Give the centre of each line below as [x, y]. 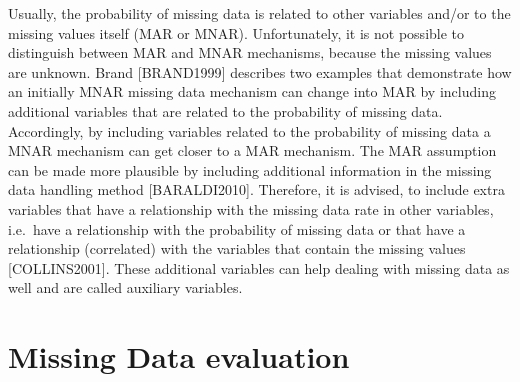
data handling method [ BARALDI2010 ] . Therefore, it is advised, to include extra [256, 189]
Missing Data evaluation [179, 356]
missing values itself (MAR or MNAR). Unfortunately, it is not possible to [236, 32]
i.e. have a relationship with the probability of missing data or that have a [237, 228]
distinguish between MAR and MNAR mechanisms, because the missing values [250, 52]
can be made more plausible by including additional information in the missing [250, 169]
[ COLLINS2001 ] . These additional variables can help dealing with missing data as [259, 267]
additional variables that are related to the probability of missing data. [225, 110]
